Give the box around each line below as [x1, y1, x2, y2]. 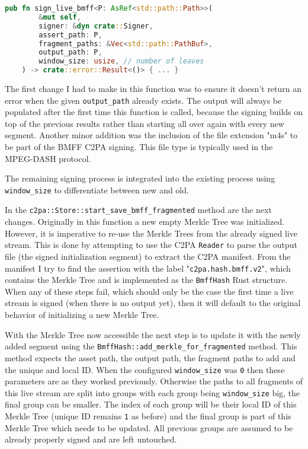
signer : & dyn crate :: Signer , [38, 21, 153, 30]
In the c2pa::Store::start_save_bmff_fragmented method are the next [5, 203, 272, 216]
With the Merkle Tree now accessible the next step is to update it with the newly [5, 328, 301, 340]
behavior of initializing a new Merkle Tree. [5, 308, 159, 321]
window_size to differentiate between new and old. [5, 183, 189, 196]
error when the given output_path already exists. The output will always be [5, 94, 282, 106]
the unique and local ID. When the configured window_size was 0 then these [5, 363, 285, 375]
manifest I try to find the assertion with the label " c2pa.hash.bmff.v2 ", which [5, 262, 291, 274]
